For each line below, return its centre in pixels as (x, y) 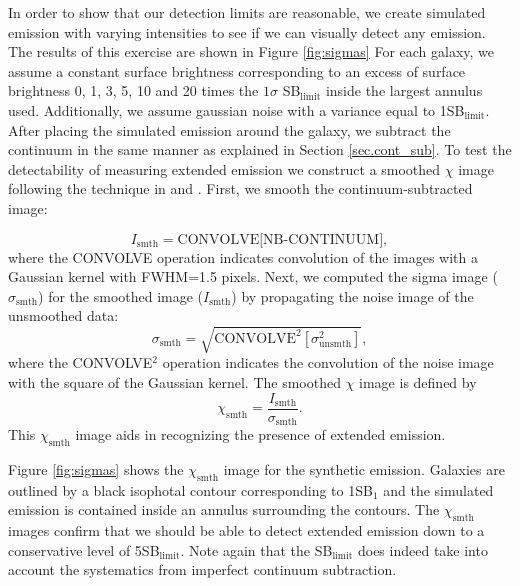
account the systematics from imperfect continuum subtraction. (202, 569)
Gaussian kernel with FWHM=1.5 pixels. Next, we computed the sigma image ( (253, 276)
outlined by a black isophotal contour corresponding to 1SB (190, 489)
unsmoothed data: (63, 315)
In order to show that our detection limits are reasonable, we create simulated (247, 12)
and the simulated (438, 489)
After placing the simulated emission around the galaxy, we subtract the (229, 129)
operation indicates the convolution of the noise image (328, 362)
